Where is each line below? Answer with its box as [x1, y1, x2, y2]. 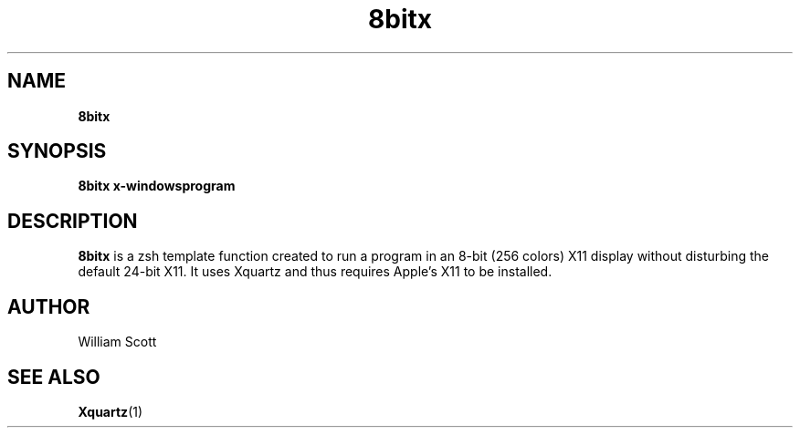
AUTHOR [7, 295, 90, 318]
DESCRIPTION [7, 209, 138, 233]
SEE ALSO [7, 365, 100, 388]
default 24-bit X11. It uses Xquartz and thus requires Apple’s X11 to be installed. [78, 264, 553, 280]
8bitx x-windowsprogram [78, 178, 236, 194]
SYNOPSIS [7, 140, 107, 163]
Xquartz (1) [78, 403, 143, 419]
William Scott [78, 334, 157, 350]
